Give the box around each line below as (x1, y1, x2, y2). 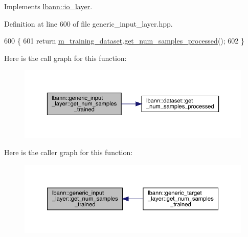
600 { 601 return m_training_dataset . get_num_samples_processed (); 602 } (4, 35, 244, 46)
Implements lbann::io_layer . (4, 1, 93, 11)
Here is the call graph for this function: (4, 52, 127, 63)
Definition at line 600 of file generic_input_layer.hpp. (4, 18, 173, 29)
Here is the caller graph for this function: (4, 147, 133, 158)
